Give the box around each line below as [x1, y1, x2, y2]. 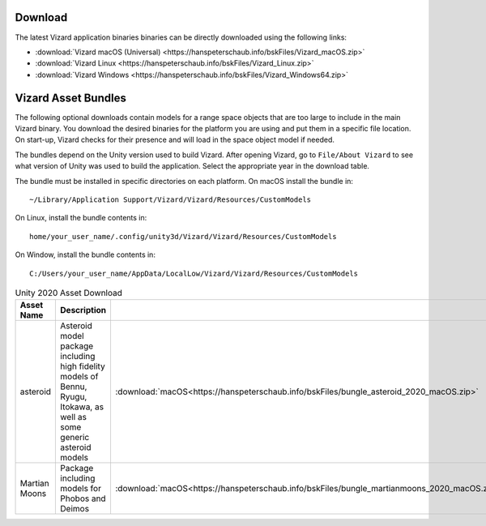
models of [60, 371, 99, 383]
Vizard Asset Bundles [15, 91, 127, 105]
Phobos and [60, 493, 106, 504]
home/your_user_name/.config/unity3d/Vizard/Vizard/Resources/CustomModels [29, 232, 337, 241]
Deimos [60, 503, 89, 515]
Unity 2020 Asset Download [15, 288, 123, 299]
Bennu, [60, 381, 87, 392]
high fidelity [60, 361, 105, 372]
